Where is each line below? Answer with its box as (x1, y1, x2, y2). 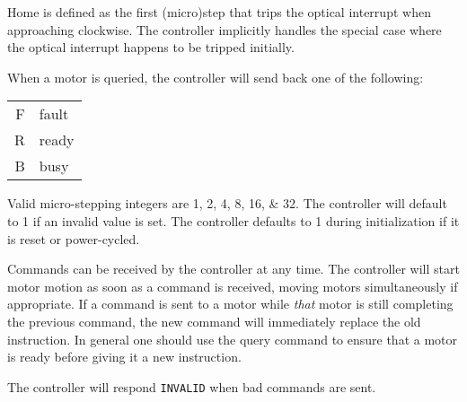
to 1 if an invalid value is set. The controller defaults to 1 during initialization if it (7, 211, 460, 230)
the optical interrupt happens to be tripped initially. (7, 38, 295, 57)
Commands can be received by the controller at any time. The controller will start (7, 259, 460, 278)
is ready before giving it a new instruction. (7, 347, 242, 366)
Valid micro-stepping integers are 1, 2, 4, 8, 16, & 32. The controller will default (7, 194, 447, 213)
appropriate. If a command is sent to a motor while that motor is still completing (7, 294, 454, 313)
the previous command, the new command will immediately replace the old (7, 311, 421, 330)
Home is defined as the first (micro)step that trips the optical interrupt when (7, 3, 431, 21)
